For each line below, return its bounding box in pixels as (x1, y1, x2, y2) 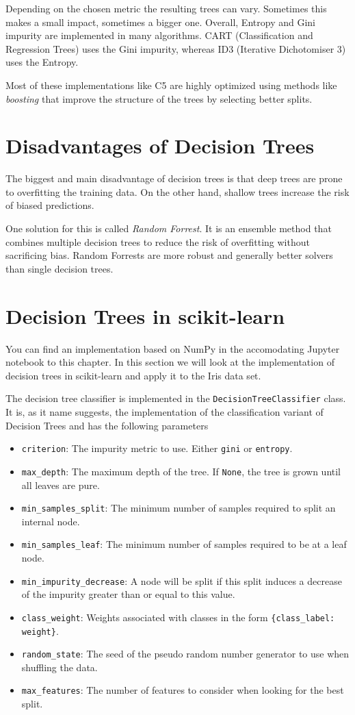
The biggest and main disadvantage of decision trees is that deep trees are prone (5, 171, 343, 186)
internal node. (21, 514, 80, 528)
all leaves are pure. (21, 477, 100, 492)
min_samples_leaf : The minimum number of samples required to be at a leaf (21, 537, 347, 551)
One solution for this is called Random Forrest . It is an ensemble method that (5, 221, 332, 236)
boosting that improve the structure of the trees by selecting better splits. (5, 91, 313, 105)
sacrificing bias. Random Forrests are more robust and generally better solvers (5, 248, 333, 262)
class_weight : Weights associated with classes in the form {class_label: (21, 610, 335, 624)
